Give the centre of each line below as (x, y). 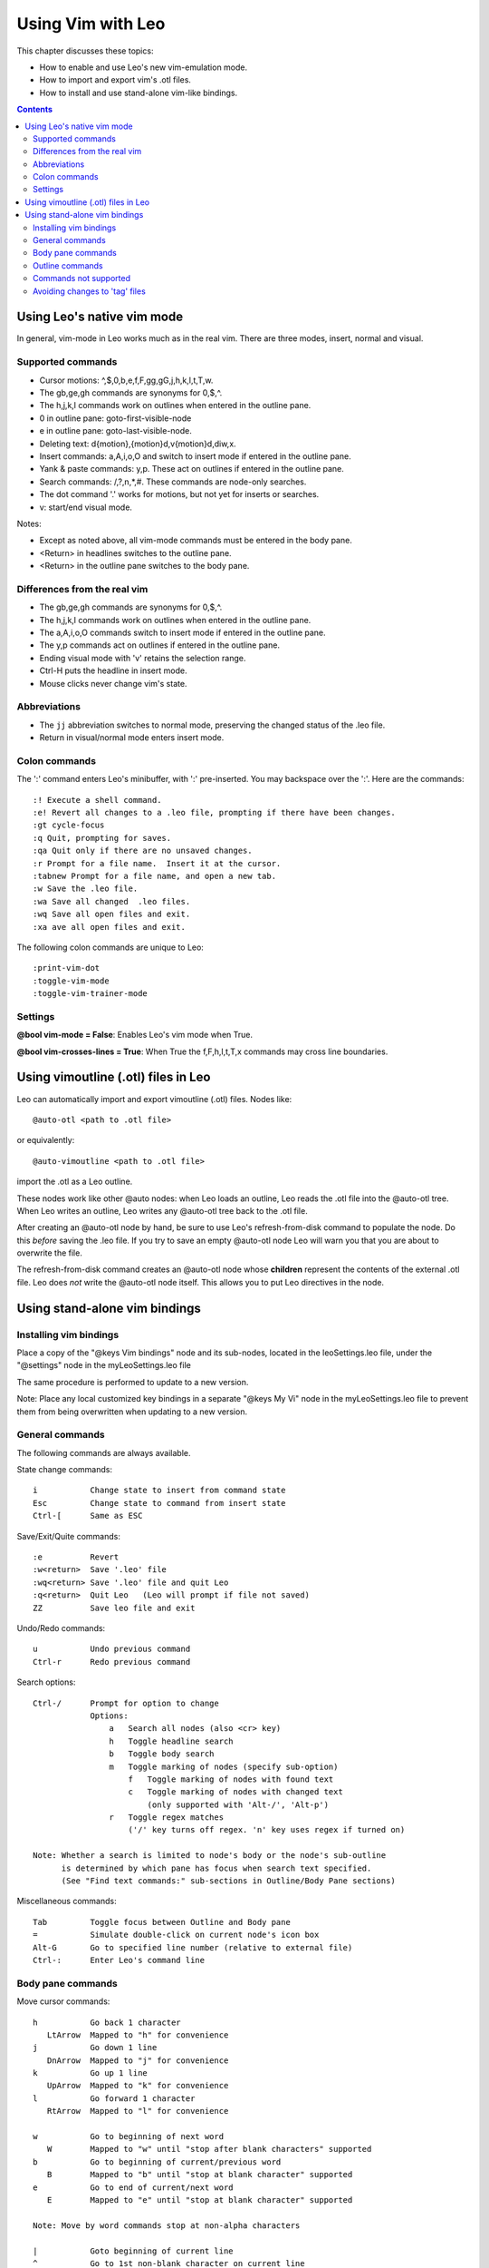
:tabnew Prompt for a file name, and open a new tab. (154, 876)
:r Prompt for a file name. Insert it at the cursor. (157, 863)
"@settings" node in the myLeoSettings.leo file (104, 1365)
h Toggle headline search (172, 1741)
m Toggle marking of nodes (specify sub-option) (224, 1766)
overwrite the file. (50, 1253)
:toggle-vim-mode (71, 981)
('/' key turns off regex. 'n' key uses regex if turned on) (267, 1830)
